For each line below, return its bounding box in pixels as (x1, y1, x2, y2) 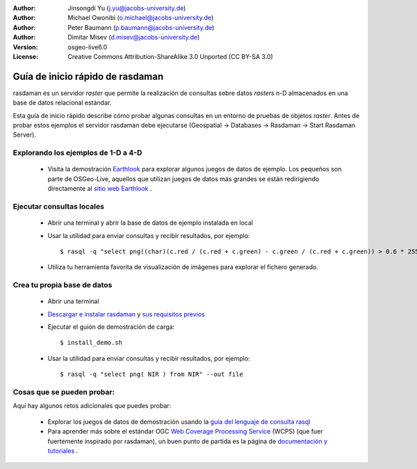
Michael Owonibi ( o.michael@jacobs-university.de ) (67, 14, 214, 22)
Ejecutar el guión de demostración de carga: (47, 323, 175, 331)
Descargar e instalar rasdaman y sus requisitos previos (47, 309, 205, 318)
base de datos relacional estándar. (13, 99, 112, 107)
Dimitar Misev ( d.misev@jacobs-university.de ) (67, 33, 200, 42)
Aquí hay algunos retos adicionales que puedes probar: (13, 402, 172, 410)
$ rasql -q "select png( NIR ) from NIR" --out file (60, 370, 243, 378)
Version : (13, 42, 38, 51)
